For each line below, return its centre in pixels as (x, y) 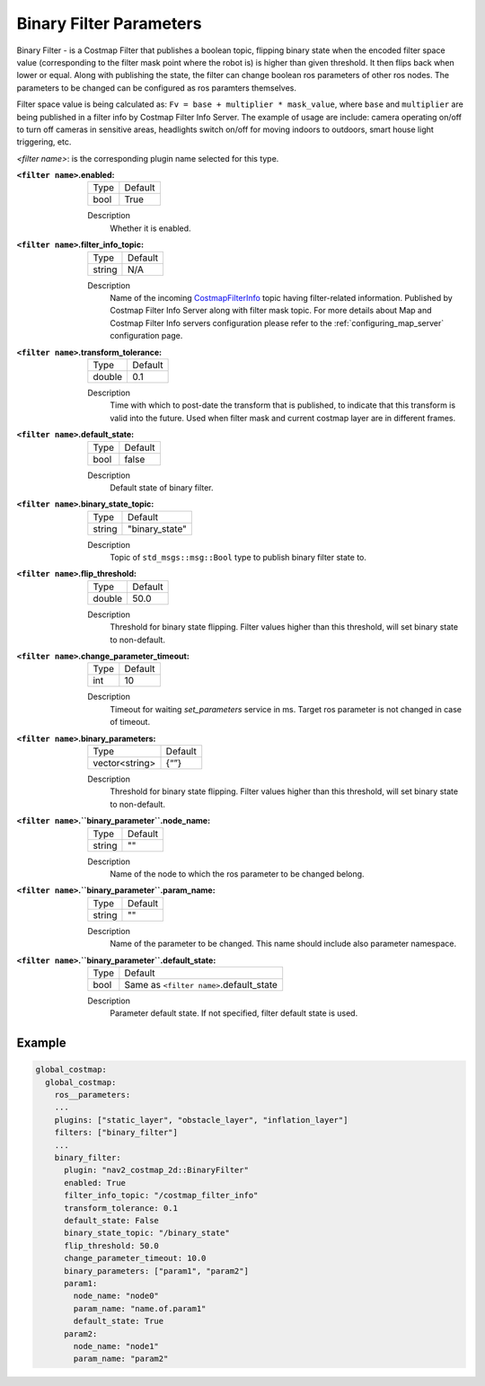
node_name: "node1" (116, 1346)
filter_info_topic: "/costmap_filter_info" (161, 1196)
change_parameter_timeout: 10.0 (135, 1258)
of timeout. (130, 722)
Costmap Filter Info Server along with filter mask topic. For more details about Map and (271, 311)
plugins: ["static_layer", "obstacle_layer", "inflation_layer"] (201, 1120)
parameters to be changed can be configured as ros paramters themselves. (156, 88)
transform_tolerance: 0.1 (121, 1208)
